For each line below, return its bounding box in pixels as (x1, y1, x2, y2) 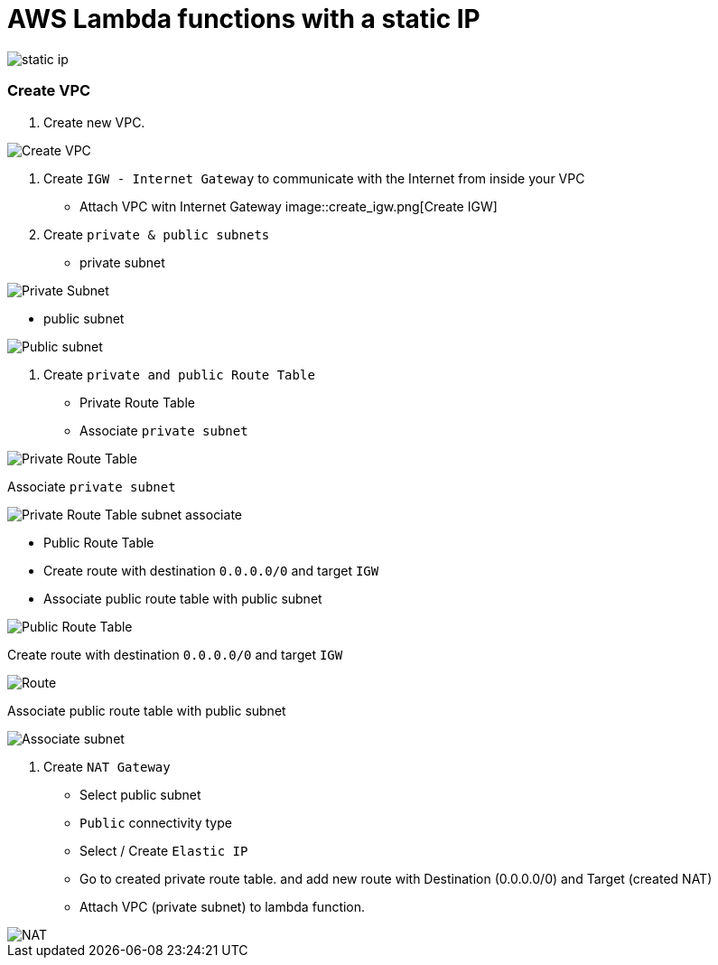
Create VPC (7, 81, 91, 100)
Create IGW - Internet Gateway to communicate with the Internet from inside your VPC (43, 170, 585, 186)
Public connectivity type (79, 814, 232, 830)
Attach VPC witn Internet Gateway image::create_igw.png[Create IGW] (79, 198, 498, 214)
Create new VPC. (43, 114, 145, 130)
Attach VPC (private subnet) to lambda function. (79, 898, 366, 914)
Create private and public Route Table (43, 366, 315, 382)
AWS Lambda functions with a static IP (7, 4, 480, 34)
